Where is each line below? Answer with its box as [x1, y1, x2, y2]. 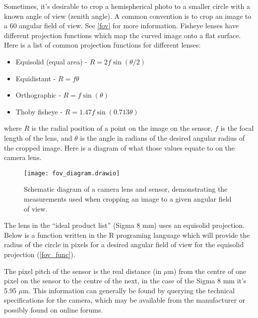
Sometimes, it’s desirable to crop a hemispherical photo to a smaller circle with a [4, 1, 250, 11]
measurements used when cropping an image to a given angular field [24, 193, 232, 204]
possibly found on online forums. [4, 304, 103, 315]
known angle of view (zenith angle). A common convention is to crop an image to [4, 10, 252, 21]
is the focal [220, 123, 254, 133]
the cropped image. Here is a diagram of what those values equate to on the [4, 142, 235, 153]
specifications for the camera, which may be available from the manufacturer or [4, 295, 246, 305]
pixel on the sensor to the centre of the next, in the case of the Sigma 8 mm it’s [4, 275, 247, 286]
